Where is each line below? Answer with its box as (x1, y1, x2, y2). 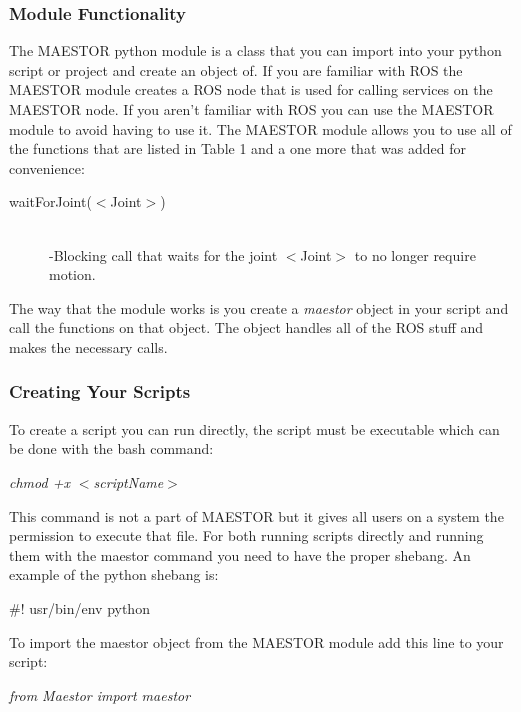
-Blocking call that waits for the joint (49, 244, 278, 265)
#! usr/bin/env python (9, 597, 150, 618)
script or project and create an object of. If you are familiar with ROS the (9, 59, 463, 80)
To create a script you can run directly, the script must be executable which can (9, 418, 500, 439)
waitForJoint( (9, 191, 92, 212)
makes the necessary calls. (9, 336, 168, 357)
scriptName (93, 471, 164, 492)
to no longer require (354, 244, 476, 265)
